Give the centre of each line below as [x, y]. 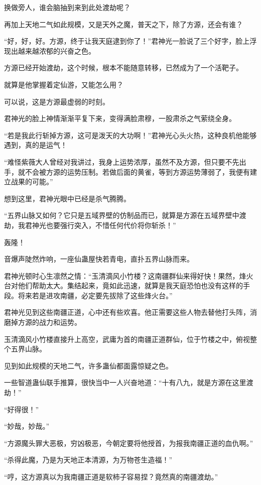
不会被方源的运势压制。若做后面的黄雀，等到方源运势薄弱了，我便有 [137, 171]
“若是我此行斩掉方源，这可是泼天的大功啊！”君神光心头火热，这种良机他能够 [130, 135]
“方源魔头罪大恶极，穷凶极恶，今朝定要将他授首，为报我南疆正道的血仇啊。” [129, 443]
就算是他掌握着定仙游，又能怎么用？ [64, 84]
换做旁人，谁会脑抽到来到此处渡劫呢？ [67, 7]
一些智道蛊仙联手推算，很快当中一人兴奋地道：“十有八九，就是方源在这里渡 [129, 382]
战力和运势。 [60, 322]
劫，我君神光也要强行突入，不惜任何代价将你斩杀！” [90, 225]
